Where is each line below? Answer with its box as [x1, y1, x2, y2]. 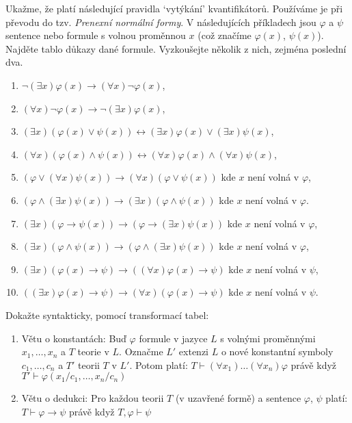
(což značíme [198, 28, 252, 42]
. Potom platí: [129, 357, 188, 372]
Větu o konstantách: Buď [21, 331, 126, 345]
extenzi [178, 344, 209, 359]
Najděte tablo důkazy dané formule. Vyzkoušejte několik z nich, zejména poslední [5, 41, 347, 55]
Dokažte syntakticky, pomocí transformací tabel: [5, 307, 209, 322]
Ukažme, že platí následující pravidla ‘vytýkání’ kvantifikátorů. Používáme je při [5, 1, 343, 15]
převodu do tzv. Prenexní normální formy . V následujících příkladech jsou [5, 14, 316, 29]
